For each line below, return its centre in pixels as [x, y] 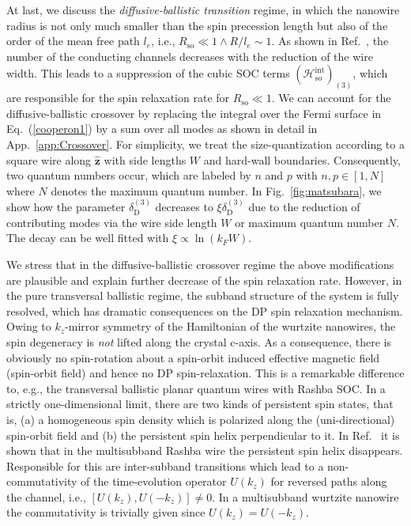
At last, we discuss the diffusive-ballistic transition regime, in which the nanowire [203, 9]
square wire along [49, 159]
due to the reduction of [304, 207]
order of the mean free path [73, 41]
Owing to [29, 326]
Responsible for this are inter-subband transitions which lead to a [165, 465]
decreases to [184, 207]
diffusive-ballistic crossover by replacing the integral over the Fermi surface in [194, 113]
